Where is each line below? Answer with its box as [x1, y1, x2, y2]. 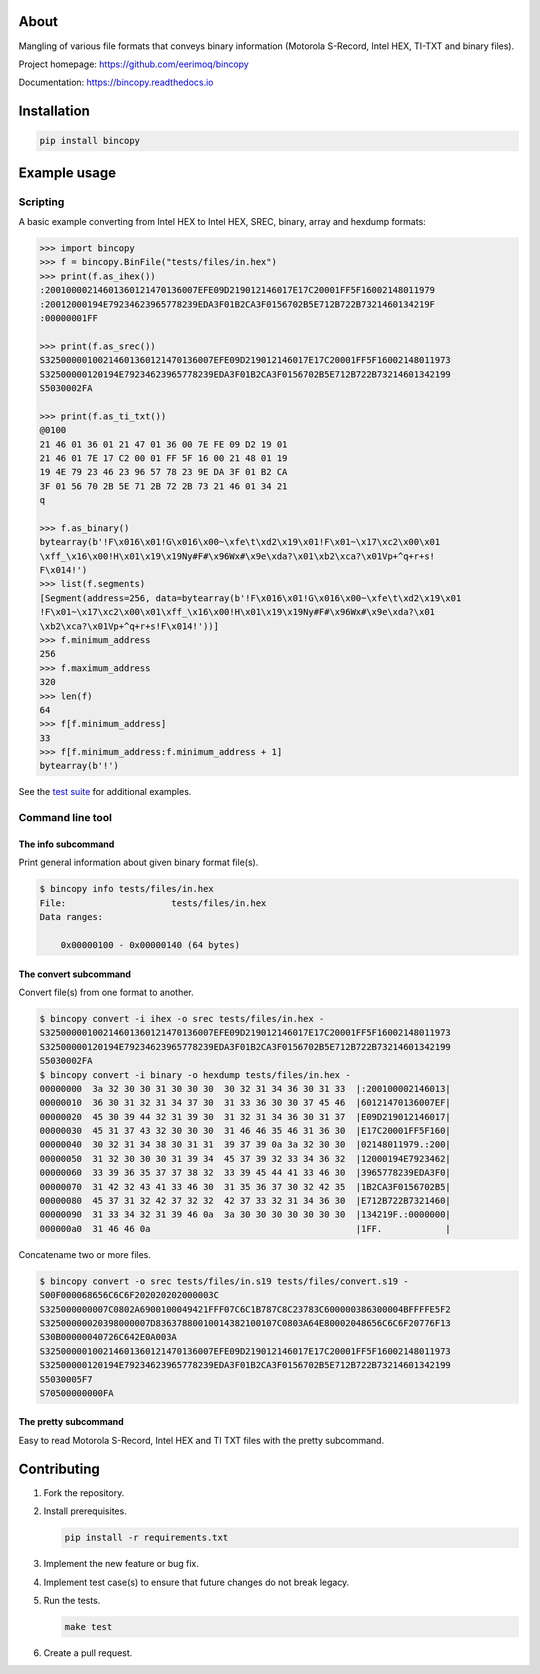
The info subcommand [18, 838, 115, 850]
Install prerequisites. [43, 1505, 127, 1517]
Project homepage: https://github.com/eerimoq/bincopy [18, 58, 249, 70]
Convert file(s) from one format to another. [18, 986, 194, 998]
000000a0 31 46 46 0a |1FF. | [39, 1223, 452, 1234]
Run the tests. [43, 1594, 101, 1606]
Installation [18, 103, 90, 120]
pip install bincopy [39, 135, 140, 147]
